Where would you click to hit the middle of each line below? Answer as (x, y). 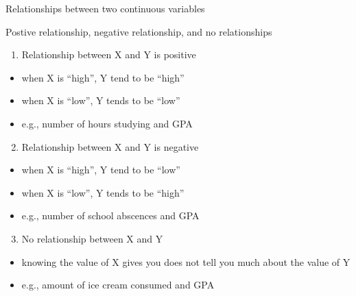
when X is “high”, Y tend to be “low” (101, 170)
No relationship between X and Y (92, 238)
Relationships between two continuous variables (105, 8)
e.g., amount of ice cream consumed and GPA (118, 285)
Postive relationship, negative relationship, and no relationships (139, 31)
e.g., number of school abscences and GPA (110, 215)
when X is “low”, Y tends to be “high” (103, 192)
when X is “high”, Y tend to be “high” (103, 77)
